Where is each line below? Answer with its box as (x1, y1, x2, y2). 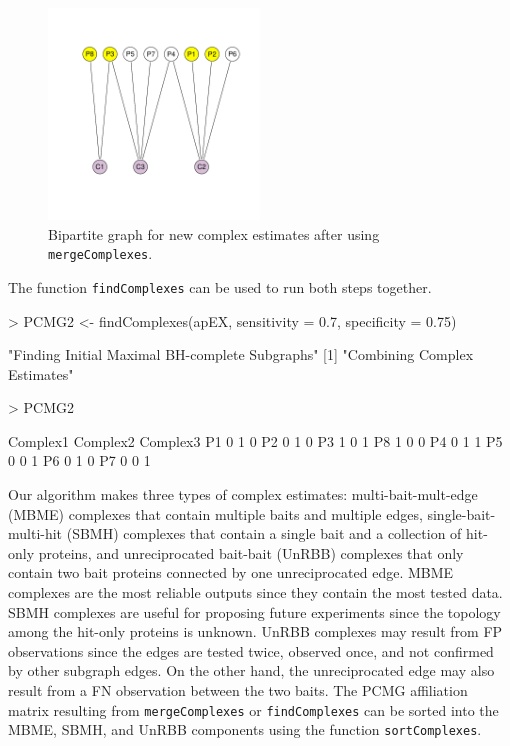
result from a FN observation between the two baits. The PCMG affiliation (8, 680, 468, 700)
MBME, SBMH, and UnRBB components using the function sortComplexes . (8, 719, 482, 740)
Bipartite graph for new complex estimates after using (48, 223, 380, 244)
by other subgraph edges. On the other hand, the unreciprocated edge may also (8, 660, 495, 681)
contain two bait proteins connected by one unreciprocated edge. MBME (8, 562, 454, 583)
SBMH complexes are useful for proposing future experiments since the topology (8, 601, 501, 622)
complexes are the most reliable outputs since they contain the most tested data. (8, 582, 503, 603)
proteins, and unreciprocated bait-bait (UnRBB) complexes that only (38, 542, 464, 563)
